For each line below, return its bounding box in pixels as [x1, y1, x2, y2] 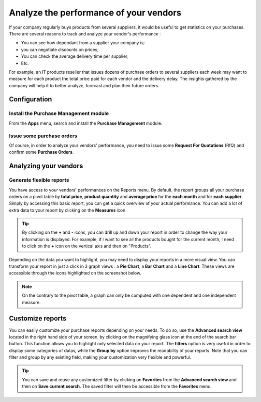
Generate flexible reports [9, 177, 70, 184]
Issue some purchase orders [9, 132, 77, 139]
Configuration [9, 95, 52, 104]
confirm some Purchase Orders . [9, 149, 74, 155]
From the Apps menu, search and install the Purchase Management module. [9, 120, 162, 126]
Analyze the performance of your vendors [9, 7, 182, 18]
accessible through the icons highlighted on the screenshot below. [9, 270, 142, 276]
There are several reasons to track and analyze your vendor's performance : [9, 31, 161, 36]
